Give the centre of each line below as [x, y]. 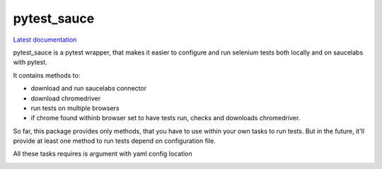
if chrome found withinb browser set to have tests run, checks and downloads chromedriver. [166, 118]
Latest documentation [45, 40]
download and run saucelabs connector [89, 88]
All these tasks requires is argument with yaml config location [103, 154]
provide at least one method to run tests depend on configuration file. [114, 141]
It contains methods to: [47, 75]
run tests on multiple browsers [75, 108]
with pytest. [30, 62]
